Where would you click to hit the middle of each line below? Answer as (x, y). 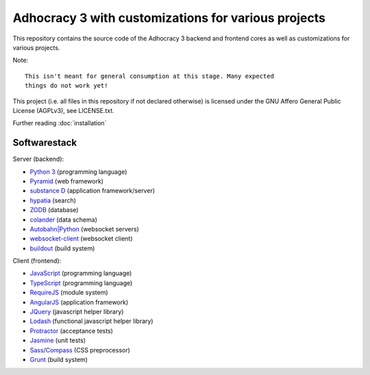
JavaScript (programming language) (81, 273)
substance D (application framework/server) (92, 191)
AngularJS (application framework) (79, 302)
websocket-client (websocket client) (81, 239)
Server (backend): (38, 159)
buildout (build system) (62, 248)
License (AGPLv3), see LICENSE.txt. (63, 110)
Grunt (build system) (59, 360)
